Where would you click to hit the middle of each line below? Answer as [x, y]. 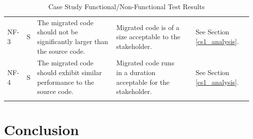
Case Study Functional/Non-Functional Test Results [126, 6]
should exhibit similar [70, 72]
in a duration [136, 72]
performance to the [66, 82]
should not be [58, 32]
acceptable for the [143, 82]
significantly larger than [73, 41]
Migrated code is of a [148, 27]
